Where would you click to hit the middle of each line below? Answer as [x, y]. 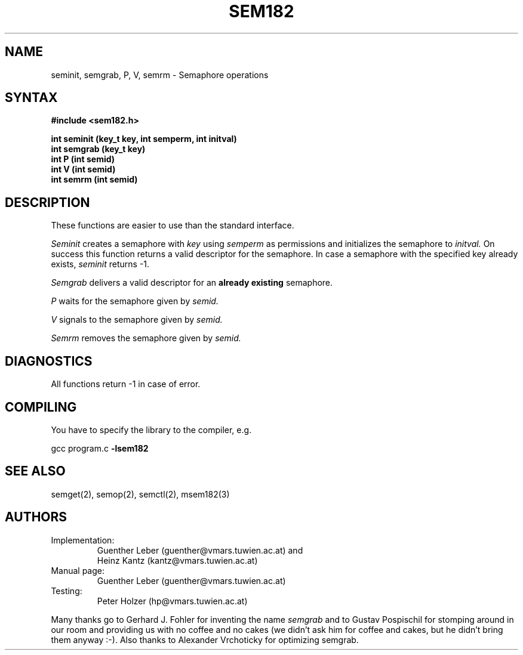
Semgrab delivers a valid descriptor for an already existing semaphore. [192, 283]
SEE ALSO [35, 471]
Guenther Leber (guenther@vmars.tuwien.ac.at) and [200, 550]
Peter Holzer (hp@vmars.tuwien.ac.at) [172, 601]
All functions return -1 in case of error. [126, 384]
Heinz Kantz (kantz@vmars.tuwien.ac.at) [177, 560]
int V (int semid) [83, 169]
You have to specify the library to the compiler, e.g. [151, 430]
